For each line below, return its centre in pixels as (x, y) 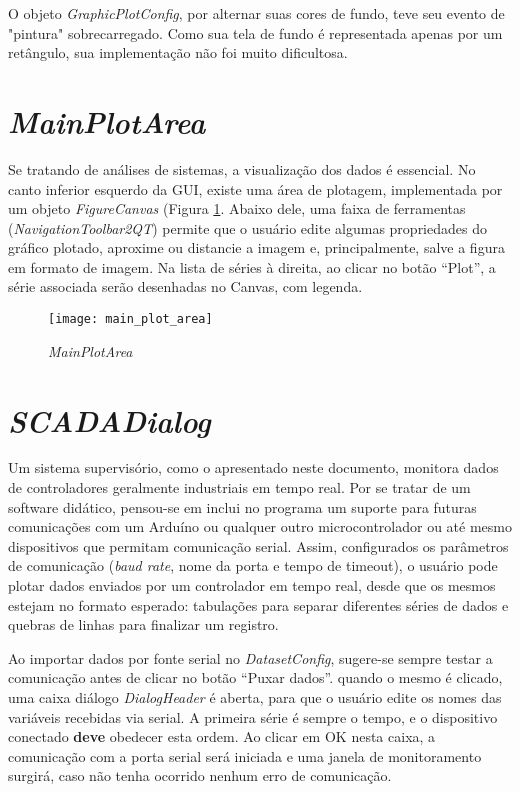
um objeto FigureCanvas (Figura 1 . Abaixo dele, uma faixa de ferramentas (237, 208)
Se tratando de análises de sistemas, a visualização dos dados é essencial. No (242, 168)
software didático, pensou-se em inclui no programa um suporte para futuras (242, 506)
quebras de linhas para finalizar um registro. (143, 624)
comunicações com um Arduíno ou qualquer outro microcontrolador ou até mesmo (260, 526)
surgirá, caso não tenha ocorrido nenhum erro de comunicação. (200, 775)
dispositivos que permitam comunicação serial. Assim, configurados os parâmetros (258, 545)
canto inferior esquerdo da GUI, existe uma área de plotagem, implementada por (255, 188)
